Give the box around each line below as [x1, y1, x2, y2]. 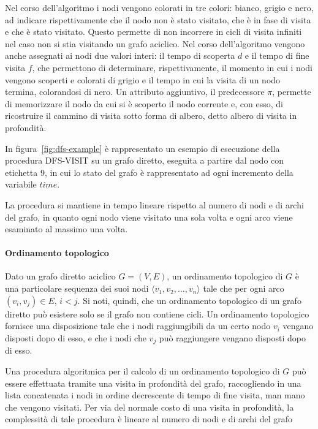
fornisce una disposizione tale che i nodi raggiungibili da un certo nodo [5, 319, 271, 332]
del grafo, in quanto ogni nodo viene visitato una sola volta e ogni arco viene [5, 210, 293, 223]
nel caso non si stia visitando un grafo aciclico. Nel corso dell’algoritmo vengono [5, 37, 305, 50]
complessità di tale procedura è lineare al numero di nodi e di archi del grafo [5, 412, 292, 425]
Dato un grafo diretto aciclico [5, 270, 116, 283]
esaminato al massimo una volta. [5, 222, 128, 235]
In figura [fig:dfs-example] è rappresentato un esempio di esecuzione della [5, 142, 280, 154]
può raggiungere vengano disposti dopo [159, 331, 306, 344]
